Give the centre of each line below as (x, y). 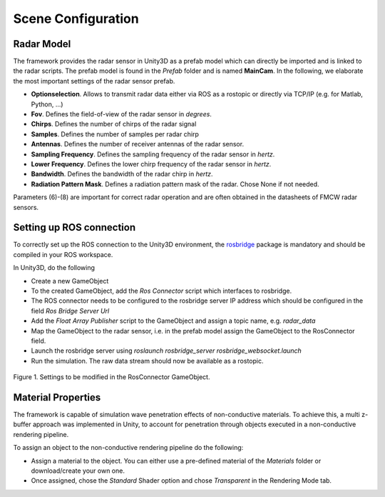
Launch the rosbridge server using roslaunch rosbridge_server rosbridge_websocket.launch (166, 351)
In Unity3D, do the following (54, 268)
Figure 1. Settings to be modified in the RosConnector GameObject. (112, 377)
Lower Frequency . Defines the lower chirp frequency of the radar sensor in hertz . (151, 164)
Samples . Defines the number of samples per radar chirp (115, 134)
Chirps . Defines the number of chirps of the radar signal (114, 124)
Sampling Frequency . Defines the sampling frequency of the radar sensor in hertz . (153, 154)
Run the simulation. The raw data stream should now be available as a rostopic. (147, 361)
